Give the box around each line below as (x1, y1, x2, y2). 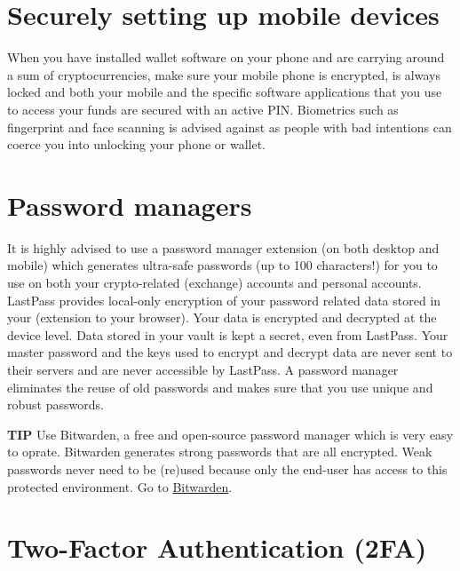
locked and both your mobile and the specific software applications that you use (7, 83, 442, 101)
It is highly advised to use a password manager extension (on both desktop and (7, 238, 440, 257)
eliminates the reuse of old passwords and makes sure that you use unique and (7, 377, 433, 396)
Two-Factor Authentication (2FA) (7, 529, 427, 566)
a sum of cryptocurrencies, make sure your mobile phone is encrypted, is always (7, 65, 440, 83)
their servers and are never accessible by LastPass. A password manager (7, 360, 399, 378)
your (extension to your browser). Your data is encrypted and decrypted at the (7, 308, 437, 327)
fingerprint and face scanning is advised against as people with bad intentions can (7, 117, 452, 136)
